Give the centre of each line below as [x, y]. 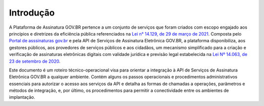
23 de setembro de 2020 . [35, 61]
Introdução [32, 13]
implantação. [22, 97]
